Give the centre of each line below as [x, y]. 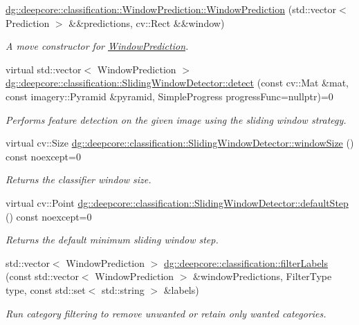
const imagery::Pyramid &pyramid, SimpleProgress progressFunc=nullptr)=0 [169, 96]
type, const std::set [46, 289]
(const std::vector [42, 276]
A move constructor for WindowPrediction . [97, 46]
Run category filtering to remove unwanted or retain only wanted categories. [166, 313]
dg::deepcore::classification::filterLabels [246, 262]
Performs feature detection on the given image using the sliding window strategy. [176, 119]
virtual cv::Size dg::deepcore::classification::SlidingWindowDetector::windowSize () [180, 143]
